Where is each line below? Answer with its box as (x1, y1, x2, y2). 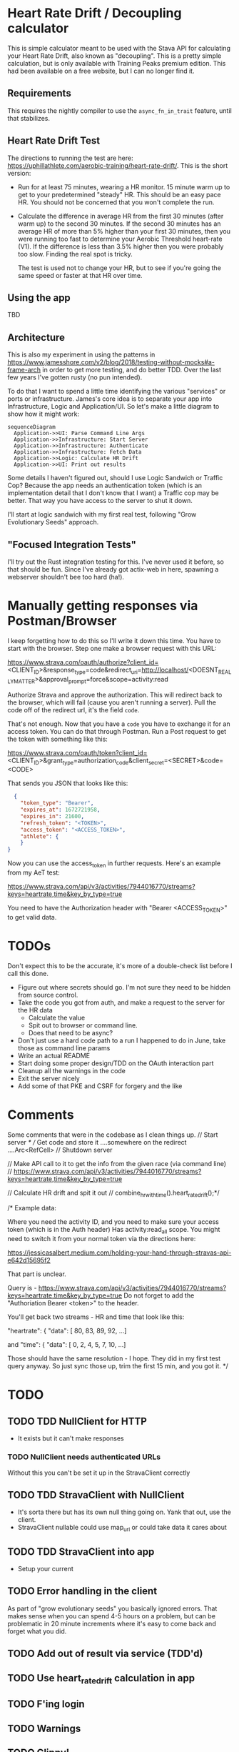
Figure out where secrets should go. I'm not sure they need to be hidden (17, 982, 230, 991)
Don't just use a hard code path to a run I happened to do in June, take (17, 1036, 226, 1045)
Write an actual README (17, 1051, 91, 1060)
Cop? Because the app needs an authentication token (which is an (7, 481, 202, 490)
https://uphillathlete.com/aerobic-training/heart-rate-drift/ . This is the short (7, 161, 228, 169)
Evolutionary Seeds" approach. (7, 518, 99, 527)
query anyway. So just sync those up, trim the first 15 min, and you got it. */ (7, 1362, 228, 1370)
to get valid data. (7, 912, 57, 921)
